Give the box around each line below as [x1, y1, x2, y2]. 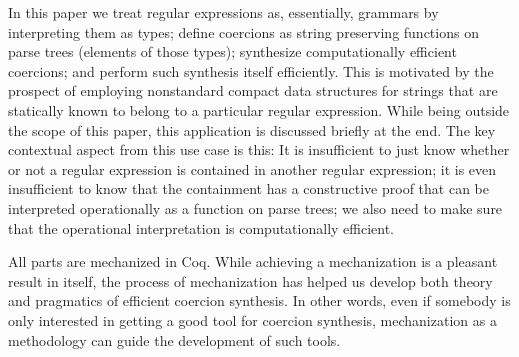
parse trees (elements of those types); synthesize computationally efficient [8, 41, 457, 62]
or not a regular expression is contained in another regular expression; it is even [8, 158, 497, 179]
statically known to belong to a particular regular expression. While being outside [8, 99, 510, 120]
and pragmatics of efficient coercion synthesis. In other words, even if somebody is [8, 290, 511, 311]
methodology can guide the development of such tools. [8, 329, 341, 350]
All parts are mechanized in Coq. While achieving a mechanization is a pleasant [8, 251, 498, 272]
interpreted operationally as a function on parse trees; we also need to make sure [8, 197, 503, 218]
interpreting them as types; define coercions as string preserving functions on [8, 21, 479, 42]
